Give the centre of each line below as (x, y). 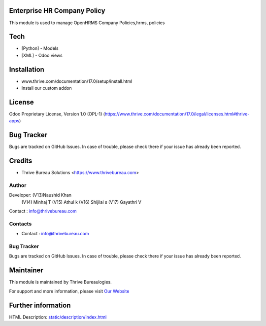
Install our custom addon (47, 88)
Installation (27, 69)
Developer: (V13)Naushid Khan (40, 195)
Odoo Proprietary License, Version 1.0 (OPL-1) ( (57, 114)
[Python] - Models (40, 48)
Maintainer (26, 271)
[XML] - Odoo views (42, 55)
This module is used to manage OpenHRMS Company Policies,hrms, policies (87, 23)
